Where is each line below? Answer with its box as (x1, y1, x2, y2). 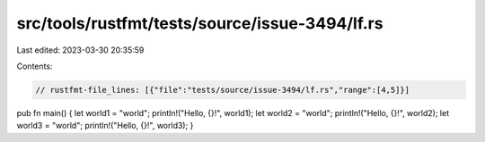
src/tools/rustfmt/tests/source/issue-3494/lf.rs (16, 13, 384, 33)
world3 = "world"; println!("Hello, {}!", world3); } (16, 121, 194, 131)
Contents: (16, 61, 53, 71)
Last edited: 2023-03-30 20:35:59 (16, 45, 145, 55)
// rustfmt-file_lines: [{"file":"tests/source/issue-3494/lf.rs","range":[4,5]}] (35, 85, 410, 95)
